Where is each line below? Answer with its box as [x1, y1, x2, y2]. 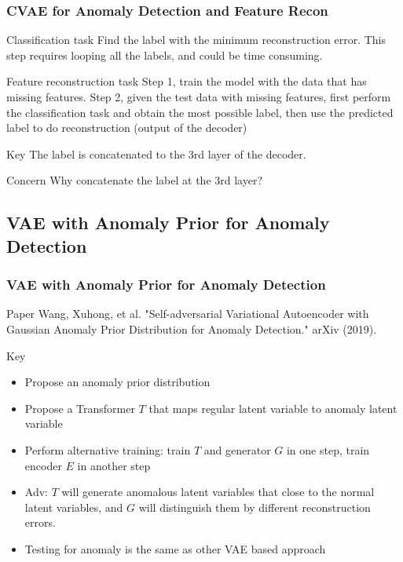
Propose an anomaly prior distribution [24, 374, 211, 390]
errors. [24, 514, 56, 531]
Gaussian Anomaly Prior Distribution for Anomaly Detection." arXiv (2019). [6, 320, 377, 337]
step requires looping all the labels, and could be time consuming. [6, 46, 323, 63]
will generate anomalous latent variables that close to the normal [61, 484, 375, 500]
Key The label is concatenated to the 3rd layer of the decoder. [6, 145, 306, 162]
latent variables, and [24, 498, 123, 515]
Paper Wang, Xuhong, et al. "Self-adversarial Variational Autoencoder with [6, 305, 369, 322]
